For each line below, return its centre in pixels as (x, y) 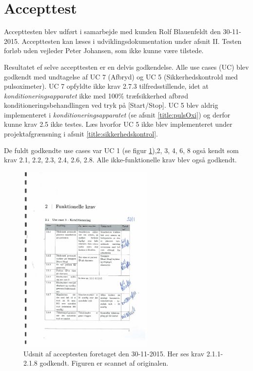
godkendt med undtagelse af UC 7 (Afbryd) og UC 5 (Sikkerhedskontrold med (121, 76)
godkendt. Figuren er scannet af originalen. (104, 363)
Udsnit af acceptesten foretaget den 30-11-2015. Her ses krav (114, 353)
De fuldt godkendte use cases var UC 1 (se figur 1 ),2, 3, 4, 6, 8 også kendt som (121, 150)
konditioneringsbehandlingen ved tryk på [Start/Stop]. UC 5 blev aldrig (111, 105)
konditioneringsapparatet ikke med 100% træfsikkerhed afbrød (96, 95)
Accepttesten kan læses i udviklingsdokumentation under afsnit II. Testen (132, 41)
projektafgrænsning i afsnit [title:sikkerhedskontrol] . (81, 134)
